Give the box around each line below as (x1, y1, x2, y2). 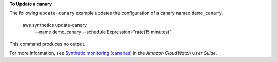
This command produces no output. (9, 40, 86, 47)
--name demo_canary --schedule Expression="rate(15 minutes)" (35, 29, 172, 35)
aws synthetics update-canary (22, 22, 87, 28)
